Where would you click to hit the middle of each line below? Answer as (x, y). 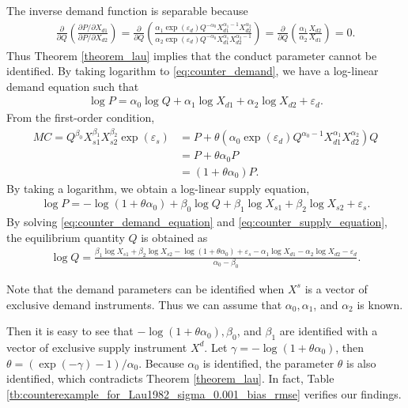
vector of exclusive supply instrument (97, 347)
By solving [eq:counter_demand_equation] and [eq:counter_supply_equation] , (197, 222)
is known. (380, 304)
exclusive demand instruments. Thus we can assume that (144, 304)
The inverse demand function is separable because (127, 10)
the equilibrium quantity (66, 237)
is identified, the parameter (268, 363)
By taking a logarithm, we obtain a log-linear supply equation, (158, 188)
